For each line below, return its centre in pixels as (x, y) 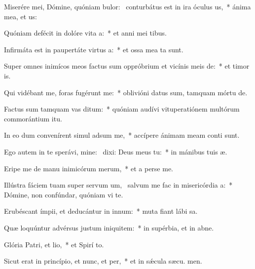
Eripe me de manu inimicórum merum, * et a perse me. (89, 168)
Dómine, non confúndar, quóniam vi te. (64, 194)
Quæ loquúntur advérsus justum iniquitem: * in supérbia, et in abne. (109, 227)
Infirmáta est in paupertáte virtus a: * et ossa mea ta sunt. (94, 49)
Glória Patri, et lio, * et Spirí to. (54, 244)
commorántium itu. (33, 118)
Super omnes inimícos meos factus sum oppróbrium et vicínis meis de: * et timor (127, 66)
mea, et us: (20, 16)
